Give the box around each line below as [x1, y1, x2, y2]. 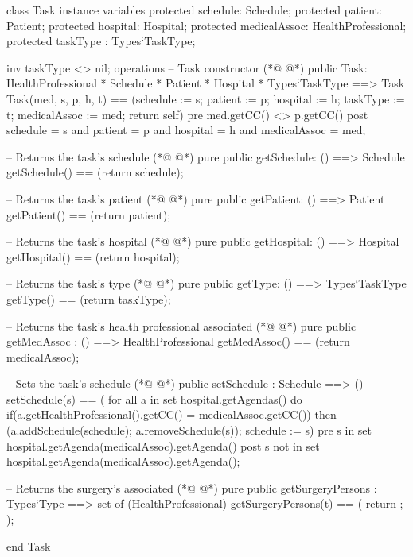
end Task [6, 537, 51, 554]
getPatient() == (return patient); [6, 206, 171, 222]
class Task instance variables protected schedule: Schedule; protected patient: [6, 2, 382, 17]
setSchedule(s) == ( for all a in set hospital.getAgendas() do [6, 390, 302, 407]
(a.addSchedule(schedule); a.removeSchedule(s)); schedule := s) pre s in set [6, 422, 372, 439]
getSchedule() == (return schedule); [6, 164, 184, 180]
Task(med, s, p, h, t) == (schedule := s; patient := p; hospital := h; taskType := [6, 90, 405, 106]
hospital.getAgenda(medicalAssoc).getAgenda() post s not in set [6, 437, 320, 454]
